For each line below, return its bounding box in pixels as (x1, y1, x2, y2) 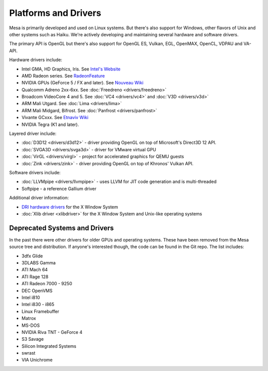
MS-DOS (21, 322, 40, 328)
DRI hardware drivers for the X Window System (21, 204, 119, 210)
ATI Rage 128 (21, 273, 49, 280)
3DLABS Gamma (21, 260, 56, 265)
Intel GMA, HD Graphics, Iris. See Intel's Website (21, 66, 121, 72)
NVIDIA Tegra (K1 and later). (21, 122, 79, 127)
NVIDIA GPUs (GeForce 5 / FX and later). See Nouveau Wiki (21, 80, 144, 86)
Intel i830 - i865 (21, 302, 55, 308)
